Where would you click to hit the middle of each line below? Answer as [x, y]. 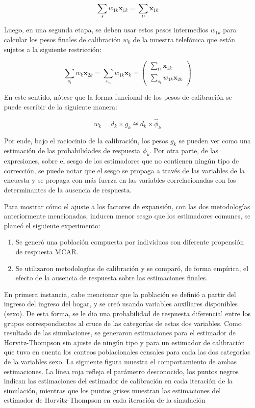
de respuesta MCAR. [47, 252]
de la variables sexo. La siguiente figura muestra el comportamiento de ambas [120, 361]
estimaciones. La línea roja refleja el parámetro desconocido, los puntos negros [121, 371]
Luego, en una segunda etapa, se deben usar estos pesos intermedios [106, 30]
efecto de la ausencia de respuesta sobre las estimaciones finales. [112, 278]
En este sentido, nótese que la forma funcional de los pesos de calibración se [118, 97]
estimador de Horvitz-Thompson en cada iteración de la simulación [105, 400]
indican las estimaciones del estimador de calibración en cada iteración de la [118, 381]
